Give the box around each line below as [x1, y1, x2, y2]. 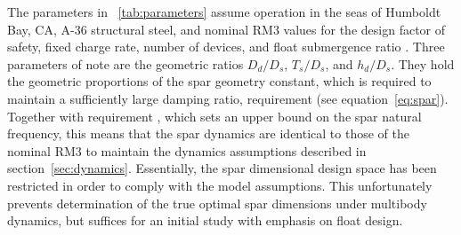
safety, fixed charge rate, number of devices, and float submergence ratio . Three [7, 37, 445, 56]
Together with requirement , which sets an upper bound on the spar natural [7, 106, 422, 125]
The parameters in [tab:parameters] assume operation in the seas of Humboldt [7, 3, 441, 20]
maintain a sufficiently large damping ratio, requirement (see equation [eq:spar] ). [7, 89, 449, 107]
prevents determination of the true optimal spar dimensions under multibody [7, 193, 427, 212]
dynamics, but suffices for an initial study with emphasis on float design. [7, 211, 403, 230]
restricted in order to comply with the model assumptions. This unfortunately [7, 176, 433, 194]
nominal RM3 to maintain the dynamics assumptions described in [7, 141, 367, 160]
